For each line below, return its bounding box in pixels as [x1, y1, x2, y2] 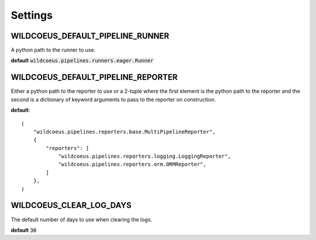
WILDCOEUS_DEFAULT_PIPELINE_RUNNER [11, 31, 170, 41]
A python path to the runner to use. [11, 47, 96, 54]
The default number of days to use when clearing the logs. [11, 216, 152, 223]
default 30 [11, 227, 37, 234]
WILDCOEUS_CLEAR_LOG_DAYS [11, 200, 132, 210]
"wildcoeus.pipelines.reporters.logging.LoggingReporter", [58, 153, 231, 160]
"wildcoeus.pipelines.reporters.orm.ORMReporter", [58, 161, 207, 168]
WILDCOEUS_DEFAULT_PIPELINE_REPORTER [11, 72, 178, 82]
